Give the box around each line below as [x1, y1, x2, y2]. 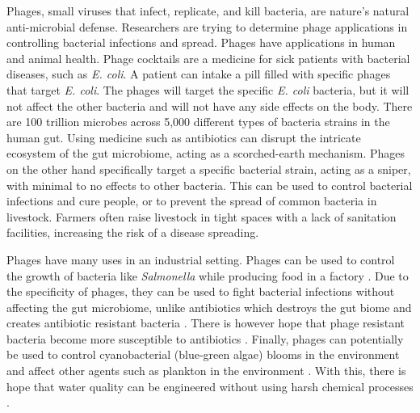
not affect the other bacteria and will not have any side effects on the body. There [6, 97, 413, 114]
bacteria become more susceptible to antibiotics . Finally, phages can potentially [6, 330, 404, 347]
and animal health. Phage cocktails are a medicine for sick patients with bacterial [6, 49, 410, 66]
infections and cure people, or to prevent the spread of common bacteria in [6, 192, 377, 209]
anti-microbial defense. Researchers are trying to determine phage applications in [6, 18, 408, 35]
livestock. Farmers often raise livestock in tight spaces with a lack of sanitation [6, 208, 397, 225]
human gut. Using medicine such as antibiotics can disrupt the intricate [6, 129, 361, 145]
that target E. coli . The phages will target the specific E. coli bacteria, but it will [6, 81, 409, 98]
